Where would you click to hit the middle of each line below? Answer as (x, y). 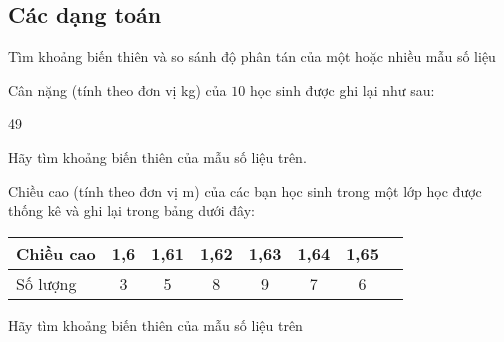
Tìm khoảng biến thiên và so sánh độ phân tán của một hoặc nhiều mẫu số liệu (252, 56)
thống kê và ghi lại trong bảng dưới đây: (132, 210)
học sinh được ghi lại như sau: (342, 89)
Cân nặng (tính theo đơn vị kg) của (117, 89)
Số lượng (46, 283)
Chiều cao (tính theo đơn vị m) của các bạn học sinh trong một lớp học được (245, 190)
